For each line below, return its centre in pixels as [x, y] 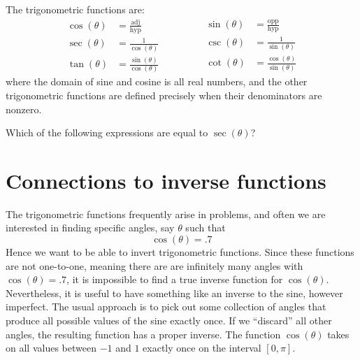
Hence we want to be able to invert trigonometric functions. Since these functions [180, 252]
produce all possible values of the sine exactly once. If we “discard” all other [169, 320]
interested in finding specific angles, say [90, 228]
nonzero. [24, 109]
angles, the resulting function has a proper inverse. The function [143, 334]
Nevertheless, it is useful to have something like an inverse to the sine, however [174, 293]
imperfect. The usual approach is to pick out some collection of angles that [166, 307]
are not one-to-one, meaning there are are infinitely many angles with [154, 265]
